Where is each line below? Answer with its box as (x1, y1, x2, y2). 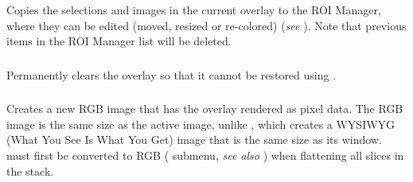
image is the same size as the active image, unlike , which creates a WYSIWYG (6, 115, 395, 132)
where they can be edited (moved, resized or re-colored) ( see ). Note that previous (6, 17, 407, 33)
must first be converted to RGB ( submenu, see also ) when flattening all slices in (6, 147, 404, 163)
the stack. (6, 162, 54, 179)
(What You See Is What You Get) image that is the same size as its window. (6, 131, 382, 148)
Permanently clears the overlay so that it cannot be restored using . (6, 66, 337, 83)
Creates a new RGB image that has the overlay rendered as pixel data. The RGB (6, 100, 403, 117)
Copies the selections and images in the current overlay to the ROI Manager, (6, 2, 381, 17)
